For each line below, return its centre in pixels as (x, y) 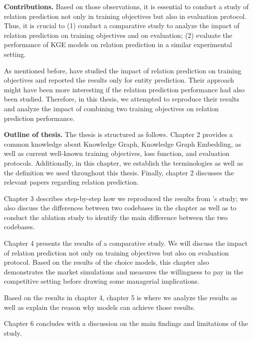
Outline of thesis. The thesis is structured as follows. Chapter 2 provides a (118, 134)
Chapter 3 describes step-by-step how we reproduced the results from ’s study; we (126, 198)
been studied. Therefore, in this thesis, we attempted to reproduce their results (122, 99)
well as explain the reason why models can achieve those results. (100, 307)
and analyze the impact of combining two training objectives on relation (111, 108)
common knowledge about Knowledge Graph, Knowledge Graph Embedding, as (123, 144)
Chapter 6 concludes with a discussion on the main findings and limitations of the (126, 323)
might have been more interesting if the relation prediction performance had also (124, 89)
